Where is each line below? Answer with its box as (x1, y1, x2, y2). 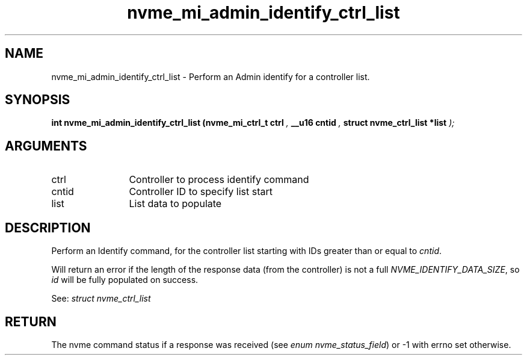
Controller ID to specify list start (129, 185, 273, 198)
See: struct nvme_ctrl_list (51, 293, 151, 304)
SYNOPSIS (5, 92, 70, 108)
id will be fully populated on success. (51, 275, 199, 285)
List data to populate (129, 197, 222, 210)
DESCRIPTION (5, 220, 91, 235)
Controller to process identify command (129, 173, 309, 186)
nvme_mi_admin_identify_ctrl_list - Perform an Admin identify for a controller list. (51, 71, 370, 82)
